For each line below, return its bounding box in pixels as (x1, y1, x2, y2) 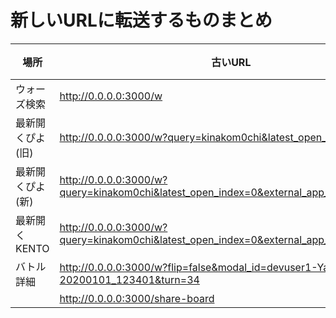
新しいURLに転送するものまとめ (10, 9, 273, 32)
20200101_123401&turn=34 (59, 272, 200, 286)
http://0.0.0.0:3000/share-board (59, 291, 215, 305)
